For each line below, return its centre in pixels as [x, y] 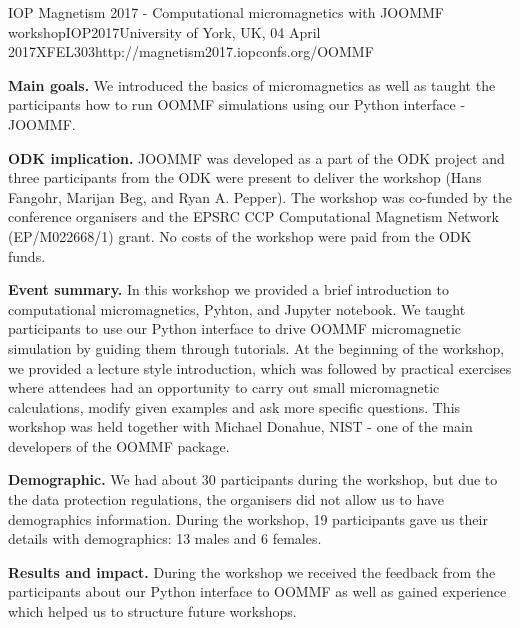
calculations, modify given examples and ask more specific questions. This [234, 406]
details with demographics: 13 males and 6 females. [165, 538]
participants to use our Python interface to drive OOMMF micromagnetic [235, 328]
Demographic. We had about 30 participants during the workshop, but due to [253, 479]
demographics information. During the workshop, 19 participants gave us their [248, 518]
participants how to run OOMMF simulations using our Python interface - [237, 104]
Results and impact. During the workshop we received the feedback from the [252, 571]
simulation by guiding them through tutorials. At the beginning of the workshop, [256, 347]
